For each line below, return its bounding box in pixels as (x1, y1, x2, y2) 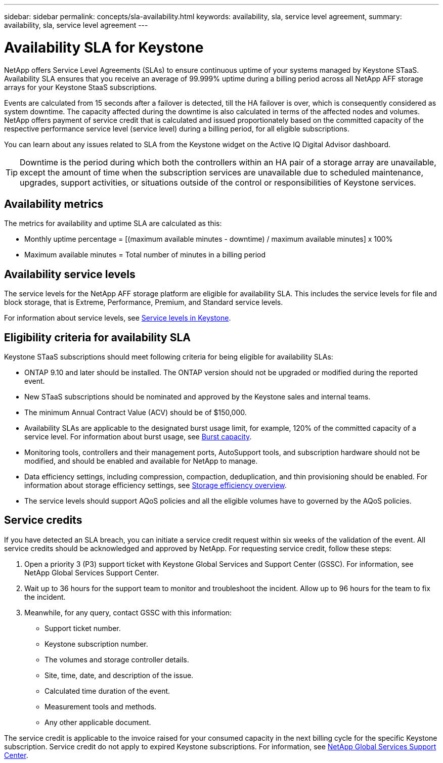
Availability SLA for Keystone (4, 38, 204, 56)
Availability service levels (4, 267, 136, 281)
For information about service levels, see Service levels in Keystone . (4, 313, 231, 323)
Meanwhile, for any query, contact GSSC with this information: (24, 608, 232, 617)
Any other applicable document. (45, 717, 151, 727)
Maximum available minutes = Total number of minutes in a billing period (24, 250, 266, 259)
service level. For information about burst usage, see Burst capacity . (24, 432, 252, 441)
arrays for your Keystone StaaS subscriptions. (4, 82, 157, 92)
